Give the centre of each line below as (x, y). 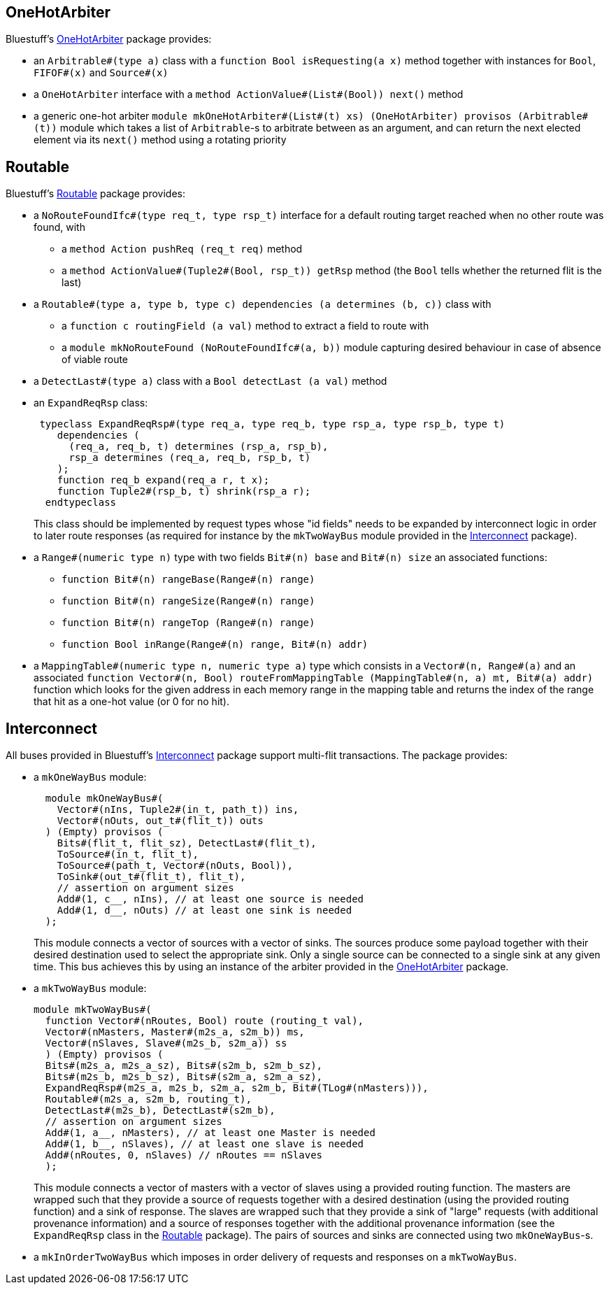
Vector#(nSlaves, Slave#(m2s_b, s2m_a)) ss (166, 1043)
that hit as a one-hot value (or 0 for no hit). (131, 702)
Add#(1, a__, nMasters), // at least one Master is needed (210, 1133)
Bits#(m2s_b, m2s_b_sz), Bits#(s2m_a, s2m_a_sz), (184, 1077)
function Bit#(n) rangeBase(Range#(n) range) (188, 580)
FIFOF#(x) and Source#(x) (101, 73)
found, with (59, 227)
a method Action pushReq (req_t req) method (182, 249)
